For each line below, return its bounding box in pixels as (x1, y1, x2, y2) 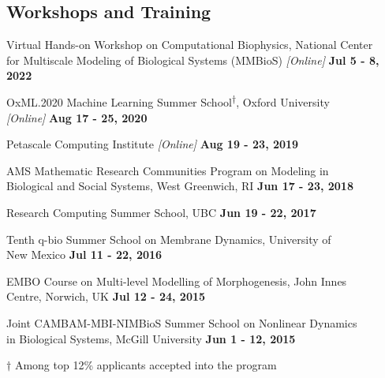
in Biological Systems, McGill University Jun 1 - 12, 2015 (6, 330, 296, 346)
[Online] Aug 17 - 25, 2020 (6, 109, 148, 125)
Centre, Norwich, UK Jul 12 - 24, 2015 (6, 288, 206, 305)
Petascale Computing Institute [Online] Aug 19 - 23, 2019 (6, 136, 299, 152)
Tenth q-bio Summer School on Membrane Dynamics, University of (6, 230, 331, 247)
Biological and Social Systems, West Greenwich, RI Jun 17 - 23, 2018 (6, 178, 353, 194)
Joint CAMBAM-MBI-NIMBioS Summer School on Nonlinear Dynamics (6, 314, 357, 331)
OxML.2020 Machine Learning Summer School (6, 93, 232, 110)
